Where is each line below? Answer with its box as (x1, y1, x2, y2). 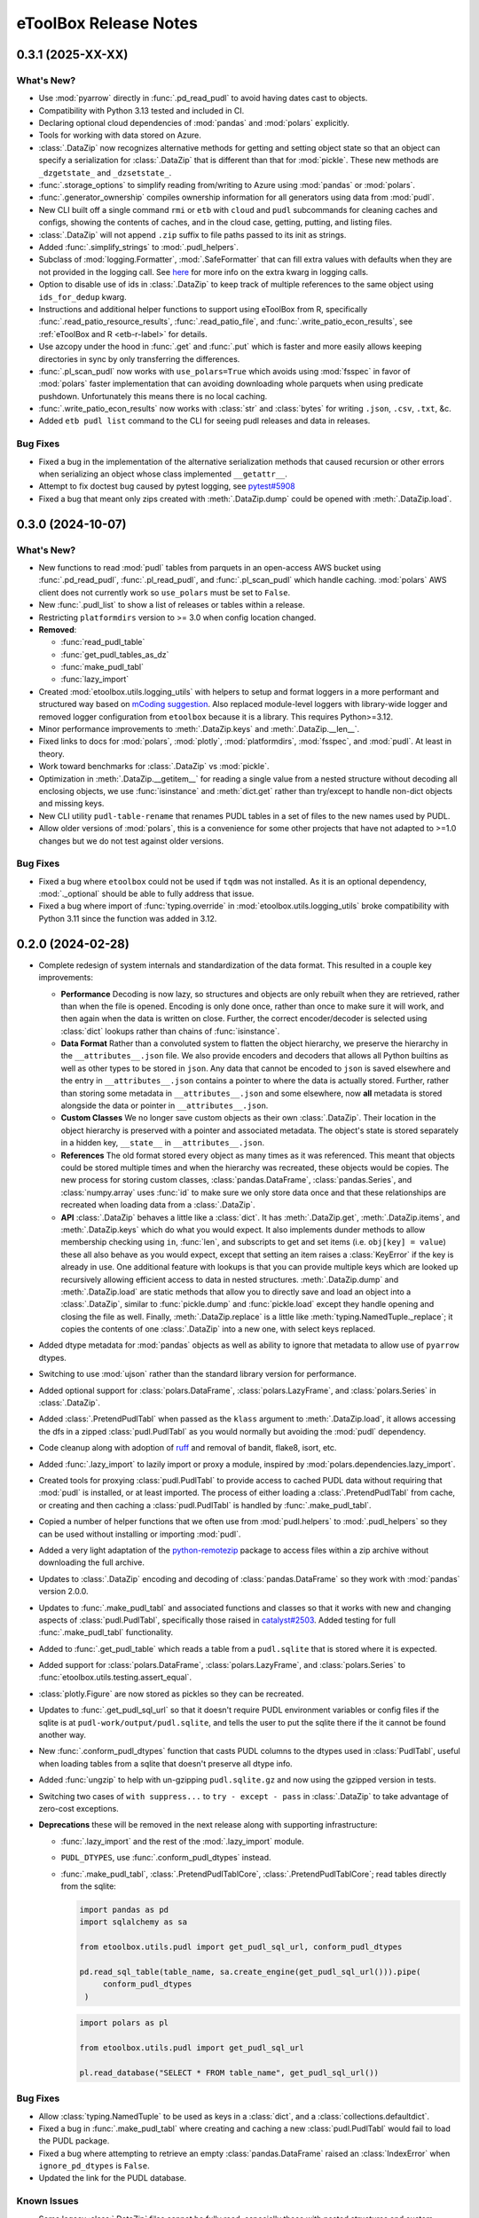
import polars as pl (79, 2018, 169, 2028)
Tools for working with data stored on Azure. (38, 130, 201, 141)
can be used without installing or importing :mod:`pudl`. (38, 1529, 241, 1539)
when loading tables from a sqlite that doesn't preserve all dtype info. (38, 1758, 293, 1769)
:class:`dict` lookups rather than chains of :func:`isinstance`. (60, 1026, 280, 1036)
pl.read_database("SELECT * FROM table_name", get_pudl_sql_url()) (79, 2067, 380, 2078)
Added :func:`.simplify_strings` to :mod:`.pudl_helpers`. (38, 242, 239, 252)
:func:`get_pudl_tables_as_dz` (60, 649, 169, 660)
